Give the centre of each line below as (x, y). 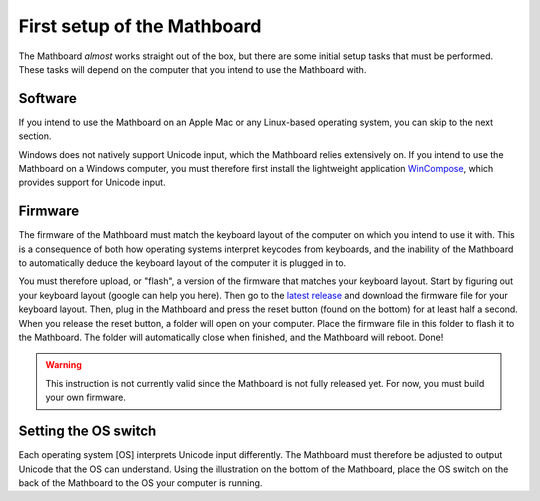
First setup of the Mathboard (140, 26)
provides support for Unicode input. (92, 182)
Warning (63, 365)
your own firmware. (86, 397)
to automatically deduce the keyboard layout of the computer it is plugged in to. (182, 263)
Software (47, 98)
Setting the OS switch (87, 431)
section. (35, 136)
